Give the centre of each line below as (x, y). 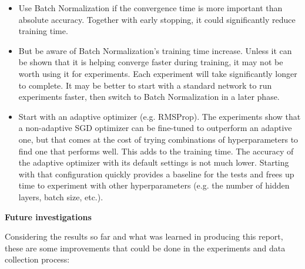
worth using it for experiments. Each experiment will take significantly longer (158, 73)
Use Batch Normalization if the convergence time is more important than (150, 8)
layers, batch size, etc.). (61, 196)
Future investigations (48, 216)
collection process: (37, 259)
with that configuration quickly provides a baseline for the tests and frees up (156, 174)
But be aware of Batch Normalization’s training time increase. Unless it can (155, 50)
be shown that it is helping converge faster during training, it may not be (151, 62)
